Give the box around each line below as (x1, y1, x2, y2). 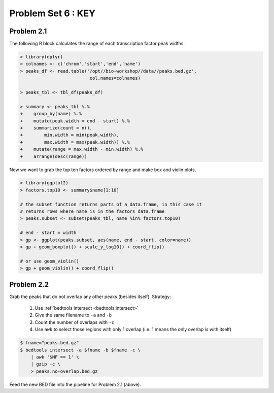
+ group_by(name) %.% (20, 111, 82, 117)
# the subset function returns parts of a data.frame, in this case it (20, 201, 202, 207)
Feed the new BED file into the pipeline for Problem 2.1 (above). (9, 381, 142, 387)
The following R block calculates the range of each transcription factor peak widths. (9, 41, 185, 47)
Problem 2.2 (9, 280, 49, 289)
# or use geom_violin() (20, 258, 80, 264)
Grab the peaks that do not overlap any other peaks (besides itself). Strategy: (9, 293, 171, 300)
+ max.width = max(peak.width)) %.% (20, 139, 130, 145)
